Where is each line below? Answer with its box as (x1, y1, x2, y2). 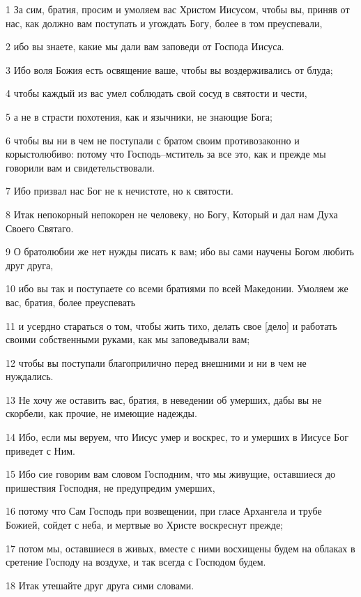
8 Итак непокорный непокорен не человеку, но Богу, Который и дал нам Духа (6, 206, 338, 221)
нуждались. (6, 369, 54, 384)
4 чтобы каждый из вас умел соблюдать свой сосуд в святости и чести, (6, 86, 307, 100)
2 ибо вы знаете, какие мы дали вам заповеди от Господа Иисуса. (6, 39, 284, 54)
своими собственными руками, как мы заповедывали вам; (6, 332, 250, 347)
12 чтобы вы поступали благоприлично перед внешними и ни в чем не (6, 355, 307, 370)
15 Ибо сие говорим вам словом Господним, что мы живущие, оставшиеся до (6, 467, 336, 481)
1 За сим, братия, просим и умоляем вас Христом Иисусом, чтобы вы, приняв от (6, 2, 350, 16)
